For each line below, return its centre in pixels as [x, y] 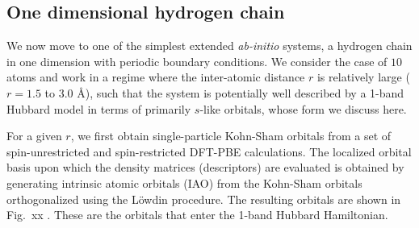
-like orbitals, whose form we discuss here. [303, 108]
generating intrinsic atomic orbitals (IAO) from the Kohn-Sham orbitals [184, 182]
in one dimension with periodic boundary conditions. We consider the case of [197, 61]
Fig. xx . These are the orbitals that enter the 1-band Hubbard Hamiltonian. [197, 215]
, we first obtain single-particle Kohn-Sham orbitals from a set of [231, 136]
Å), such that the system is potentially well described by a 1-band [241, 92]
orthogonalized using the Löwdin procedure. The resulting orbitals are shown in [204, 199]
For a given [34, 136]
